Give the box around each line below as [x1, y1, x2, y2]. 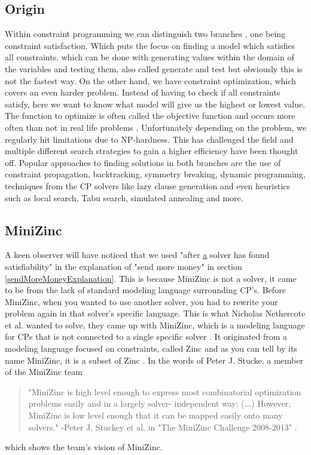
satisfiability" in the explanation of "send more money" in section [5, 260, 242, 272]
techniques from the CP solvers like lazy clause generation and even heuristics [5, 179, 290, 192]
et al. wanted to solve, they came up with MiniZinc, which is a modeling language [5, 318, 305, 331]
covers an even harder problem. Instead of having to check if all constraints [5, 86, 280, 99]
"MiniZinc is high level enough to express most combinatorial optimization [28, 385, 301, 398]
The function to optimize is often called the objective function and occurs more [5, 109, 295, 122]
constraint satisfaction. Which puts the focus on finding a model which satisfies [5, 39, 295, 51]
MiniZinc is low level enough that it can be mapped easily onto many [28, 409, 283, 422]
